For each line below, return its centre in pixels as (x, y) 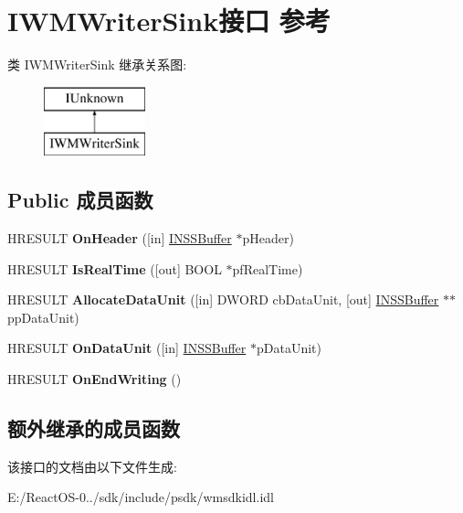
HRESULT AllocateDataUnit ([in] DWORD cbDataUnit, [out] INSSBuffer (223, 299)
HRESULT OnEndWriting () (95, 379)
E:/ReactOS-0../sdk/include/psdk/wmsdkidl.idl (141, 497)
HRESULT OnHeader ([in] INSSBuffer (120, 238)
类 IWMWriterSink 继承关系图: (97, 64)
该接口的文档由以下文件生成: (92, 466)
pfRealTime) (268, 268)
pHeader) (268, 238)
